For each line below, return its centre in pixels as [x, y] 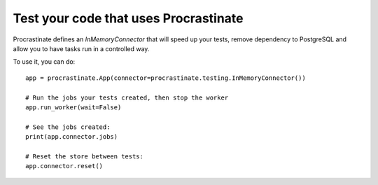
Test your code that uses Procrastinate [128, 18]
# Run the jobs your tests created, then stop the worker [127, 97]
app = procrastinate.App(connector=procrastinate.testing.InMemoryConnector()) [166, 78]
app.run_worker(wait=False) [73, 107]
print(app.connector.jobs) [72, 137]
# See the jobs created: [68, 127]
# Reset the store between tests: [84, 156]
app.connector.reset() [64, 166]
